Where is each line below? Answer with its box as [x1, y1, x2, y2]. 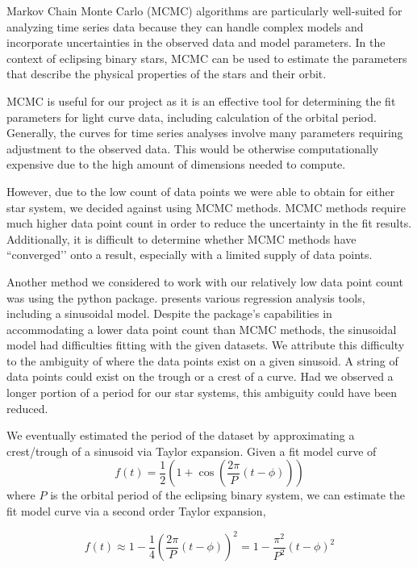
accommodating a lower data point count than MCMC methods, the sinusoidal [6, 320, 397, 337]
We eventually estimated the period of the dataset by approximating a [6, 427, 355, 444]
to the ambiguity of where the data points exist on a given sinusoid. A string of [6, 352, 398, 369]
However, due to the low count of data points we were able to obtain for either [6, 182, 395, 199]
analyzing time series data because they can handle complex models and [6, 18, 364, 35]
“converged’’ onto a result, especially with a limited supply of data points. [6, 246, 373, 263]
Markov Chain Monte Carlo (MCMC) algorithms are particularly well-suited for [6, 2, 402, 19]
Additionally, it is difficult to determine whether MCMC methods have [6, 230, 357, 247]
